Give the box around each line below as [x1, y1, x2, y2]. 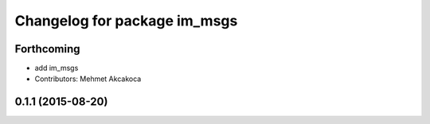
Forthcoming [14, 42, 80, 56]
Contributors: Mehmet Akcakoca [34, 74, 142, 83]
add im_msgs [34, 64, 79, 73]
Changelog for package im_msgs [14, 12, 238, 29]
